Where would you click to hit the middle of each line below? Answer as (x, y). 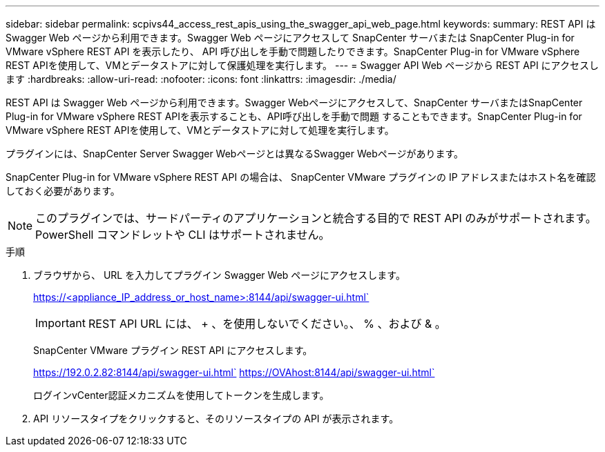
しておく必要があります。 (63, 191)
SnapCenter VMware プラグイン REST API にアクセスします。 (173, 350)
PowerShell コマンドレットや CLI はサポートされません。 (183, 235)
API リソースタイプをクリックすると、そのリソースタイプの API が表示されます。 (216, 419)
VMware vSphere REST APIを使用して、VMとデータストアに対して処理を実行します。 (200, 130)
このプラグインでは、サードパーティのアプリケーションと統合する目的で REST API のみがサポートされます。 (316, 218)
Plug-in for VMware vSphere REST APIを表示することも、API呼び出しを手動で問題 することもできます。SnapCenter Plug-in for (294, 116)
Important (60, 323)
